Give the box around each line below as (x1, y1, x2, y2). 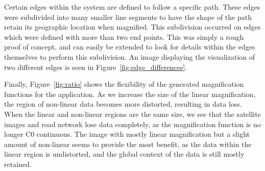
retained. (4, 158, 32, 169)
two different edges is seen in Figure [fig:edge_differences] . (4, 61, 187, 72)
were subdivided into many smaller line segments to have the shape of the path (4, 11, 252, 22)
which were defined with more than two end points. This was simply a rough (4, 31, 244, 42)
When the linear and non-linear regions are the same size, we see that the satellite (4, 108, 261, 119)
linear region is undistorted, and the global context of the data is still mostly (4, 149, 245, 159)
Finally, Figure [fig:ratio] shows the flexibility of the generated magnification (4, 79, 244, 89)
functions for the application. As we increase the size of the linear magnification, (4, 88, 256, 99)
